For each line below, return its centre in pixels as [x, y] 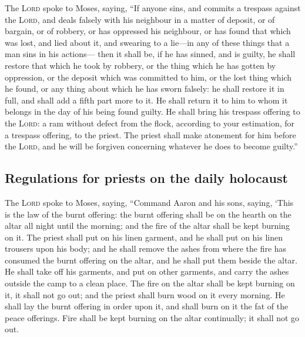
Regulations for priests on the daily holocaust [146, 178]
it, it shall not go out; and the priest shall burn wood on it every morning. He [145, 294]
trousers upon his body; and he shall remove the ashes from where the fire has [146, 248]
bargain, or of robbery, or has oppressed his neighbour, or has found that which [148, 31]
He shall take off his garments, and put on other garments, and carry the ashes [147, 271]
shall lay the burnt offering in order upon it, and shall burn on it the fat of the [147, 306]
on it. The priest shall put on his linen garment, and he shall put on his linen [144, 237]
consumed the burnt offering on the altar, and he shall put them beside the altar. [151, 260]
